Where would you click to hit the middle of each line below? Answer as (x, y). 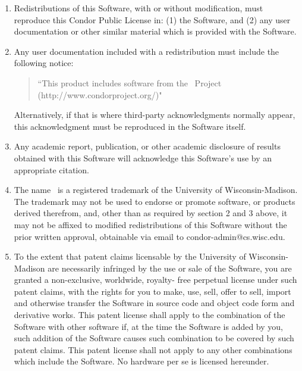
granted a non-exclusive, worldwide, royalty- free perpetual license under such (155, 280)
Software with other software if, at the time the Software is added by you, (148, 326)
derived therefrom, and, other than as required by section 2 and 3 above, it (151, 213)
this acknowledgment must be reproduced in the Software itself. (130, 126)
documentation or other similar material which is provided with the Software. (155, 31)
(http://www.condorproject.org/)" (100, 94)
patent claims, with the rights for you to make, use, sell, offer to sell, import (152, 291)
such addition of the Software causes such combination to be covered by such (154, 338)
